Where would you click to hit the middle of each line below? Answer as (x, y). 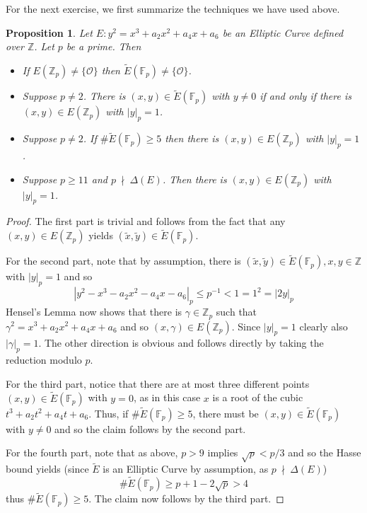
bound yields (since (47, 469)
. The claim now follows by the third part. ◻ (186, 498)
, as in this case (167, 397)
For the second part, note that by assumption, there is (123, 261)
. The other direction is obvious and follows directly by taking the (181, 343)
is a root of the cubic (258, 397)
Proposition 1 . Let (49, 32)
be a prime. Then (104, 46)
